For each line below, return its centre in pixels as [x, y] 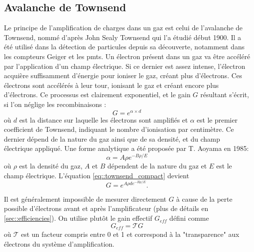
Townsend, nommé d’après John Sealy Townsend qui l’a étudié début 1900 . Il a [123, 37]
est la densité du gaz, [51, 166]
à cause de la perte [204, 199]
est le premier [217, 119]
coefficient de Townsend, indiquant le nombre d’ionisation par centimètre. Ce [119, 129]
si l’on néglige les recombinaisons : [55, 104]
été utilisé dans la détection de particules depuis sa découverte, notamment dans [124, 47]
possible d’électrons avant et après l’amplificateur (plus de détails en [106, 208]
